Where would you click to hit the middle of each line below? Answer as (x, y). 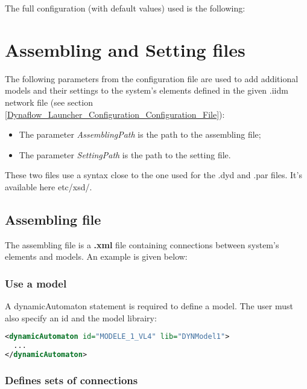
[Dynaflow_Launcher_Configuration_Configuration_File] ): (115, 114)
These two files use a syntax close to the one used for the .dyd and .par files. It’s (153, 175)
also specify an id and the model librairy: (81, 317)
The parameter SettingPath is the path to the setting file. (125, 154)
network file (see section (49, 102)
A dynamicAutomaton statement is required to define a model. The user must (149, 306)
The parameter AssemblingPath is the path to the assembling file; (140, 134)
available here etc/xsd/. (49, 186)
